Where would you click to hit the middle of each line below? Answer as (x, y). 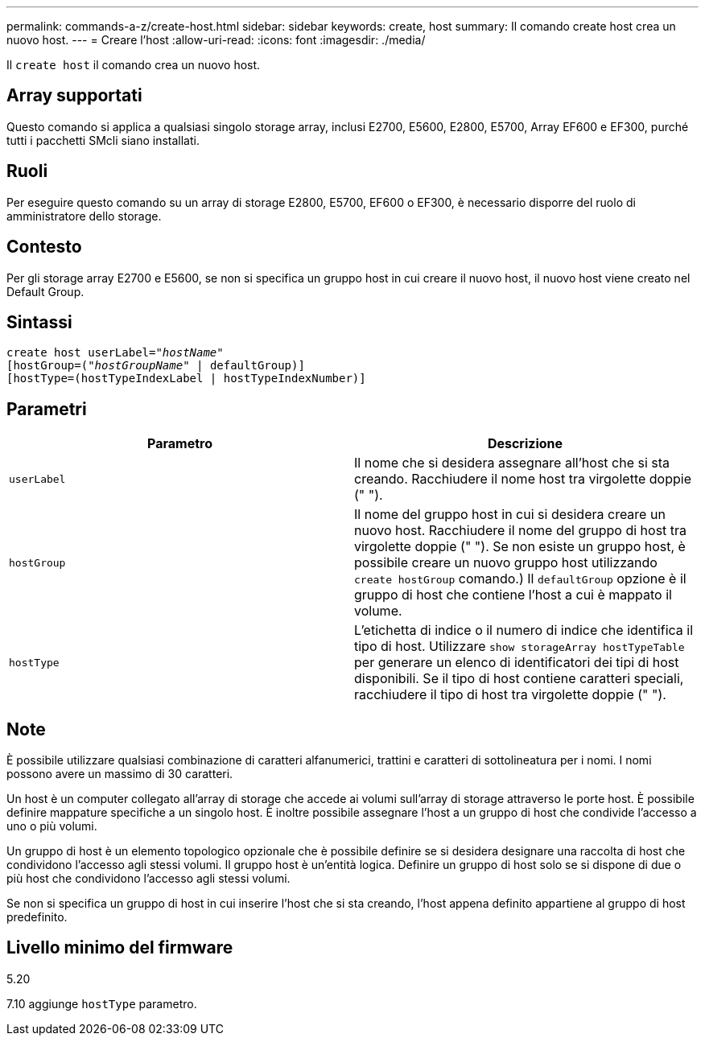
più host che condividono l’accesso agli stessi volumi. (148, 879)
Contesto (44, 247)
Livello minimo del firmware (120, 948)
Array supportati (74, 96)
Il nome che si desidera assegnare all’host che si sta (512, 463)
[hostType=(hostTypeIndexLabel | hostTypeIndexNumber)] (186, 379)
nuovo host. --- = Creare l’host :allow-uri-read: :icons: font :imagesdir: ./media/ (216, 40)
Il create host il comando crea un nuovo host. (134, 65)
